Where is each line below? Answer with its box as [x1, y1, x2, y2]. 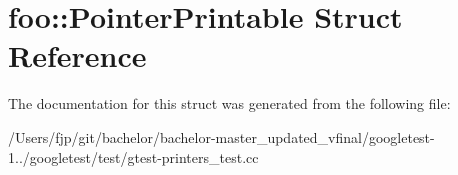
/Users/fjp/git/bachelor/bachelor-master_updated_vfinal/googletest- [8, 126, 435, 147]
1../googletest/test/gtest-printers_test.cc [8, 146, 259, 167]
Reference [8, 35, 147, 76]
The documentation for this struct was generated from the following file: [8, 93, 451, 114]
